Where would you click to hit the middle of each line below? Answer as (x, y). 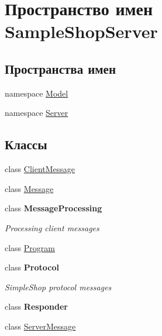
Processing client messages (52, 227)
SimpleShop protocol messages (58, 287)
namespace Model (37, 93)
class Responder (36, 306)
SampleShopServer (81, 31)
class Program (30, 247)
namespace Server (37, 113)
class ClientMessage (40, 169)
